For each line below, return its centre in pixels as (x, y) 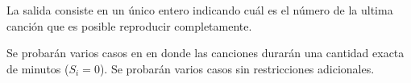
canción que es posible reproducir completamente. (129, 25)
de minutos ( (38, 68)
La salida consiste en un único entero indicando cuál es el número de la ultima (200, 10)
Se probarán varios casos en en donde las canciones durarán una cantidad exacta (205, 53)
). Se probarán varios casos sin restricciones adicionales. (237, 68)
